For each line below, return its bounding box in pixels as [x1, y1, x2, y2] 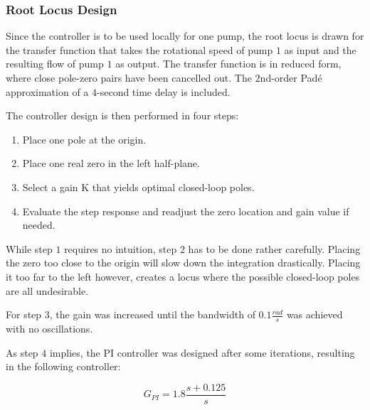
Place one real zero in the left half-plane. [22, 156, 200, 171]
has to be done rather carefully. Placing [188, 241, 361, 256]
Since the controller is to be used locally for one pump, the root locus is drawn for [6, 28, 364, 43]
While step [6, 241, 53, 256]
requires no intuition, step [64, 241, 177, 256]
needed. [22, 217, 55, 232]
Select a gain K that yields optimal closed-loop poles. [22, 179, 255, 194]
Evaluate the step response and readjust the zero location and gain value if [22, 203, 349, 218]
